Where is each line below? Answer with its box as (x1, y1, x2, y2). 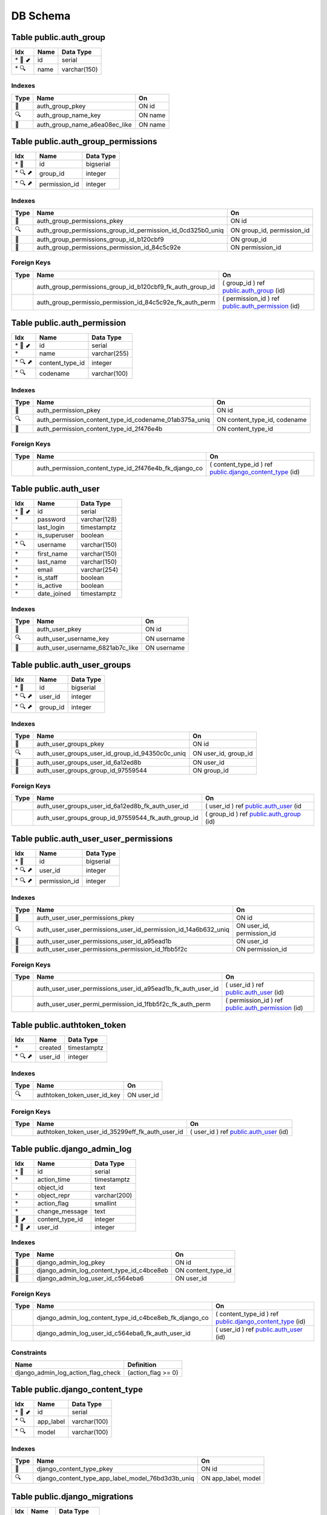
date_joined (37, 590, 71, 598)
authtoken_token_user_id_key (36, 1091, 121, 1099)
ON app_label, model (200, 1474, 261, 1482)
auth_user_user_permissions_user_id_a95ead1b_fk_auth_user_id (36, 985, 219, 993)
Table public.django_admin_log (11, 1144, 132, 1154)
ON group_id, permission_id (230, 226, 310, 235)
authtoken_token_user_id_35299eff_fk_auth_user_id (36, 1128, 183, 1136)
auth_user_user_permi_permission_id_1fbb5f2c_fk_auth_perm (36, 1000, 211, 1008)
